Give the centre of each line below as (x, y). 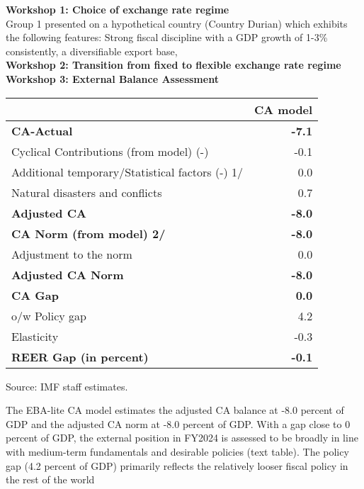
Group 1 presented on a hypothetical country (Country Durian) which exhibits (177, 23)
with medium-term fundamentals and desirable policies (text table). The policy (177, 451)
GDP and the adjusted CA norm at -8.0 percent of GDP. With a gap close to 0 (178, 423)
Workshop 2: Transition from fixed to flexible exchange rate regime (174, 65)
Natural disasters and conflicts (87, 192)
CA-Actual (42, 130)
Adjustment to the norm (72, 254)
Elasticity (35, 336)
